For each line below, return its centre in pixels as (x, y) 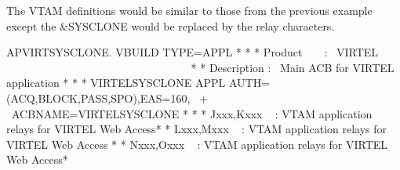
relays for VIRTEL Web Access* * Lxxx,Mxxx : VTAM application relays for (197, 129)
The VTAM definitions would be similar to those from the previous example (189, 10)
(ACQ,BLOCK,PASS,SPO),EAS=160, (98, 98)
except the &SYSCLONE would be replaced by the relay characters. (171, 25)
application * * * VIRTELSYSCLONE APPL (116, 83)
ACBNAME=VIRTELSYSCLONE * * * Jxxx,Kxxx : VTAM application (192, 113)
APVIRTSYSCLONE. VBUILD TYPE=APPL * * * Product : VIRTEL (193, 52)
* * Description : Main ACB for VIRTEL (293, 67)
